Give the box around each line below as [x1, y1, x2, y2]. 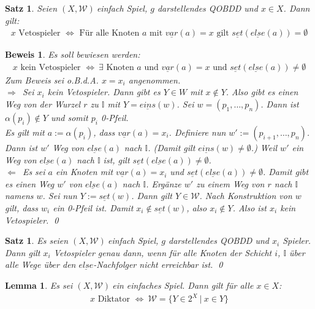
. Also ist [232, 201, 267, 214]
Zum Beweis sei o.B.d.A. [5, 73, 99, 86]
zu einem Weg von [196, 177, 265, 190]
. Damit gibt [262, 165, 309, 178]
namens [5, 189, 34, 202]
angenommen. [128, 73, 181, 86]
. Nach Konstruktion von [199, 189, 292, 202]
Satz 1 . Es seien [5, 234, 69, 247]
